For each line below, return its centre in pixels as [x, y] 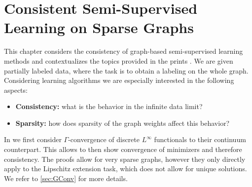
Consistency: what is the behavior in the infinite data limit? [109, 106]
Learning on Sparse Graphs [99, 27]
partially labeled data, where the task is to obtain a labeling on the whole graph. [126, 70]
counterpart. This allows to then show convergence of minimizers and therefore [123, 149]
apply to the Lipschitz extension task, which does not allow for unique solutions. [126, 168]
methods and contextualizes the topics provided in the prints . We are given [119, 60]
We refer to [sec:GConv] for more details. [66, 178]
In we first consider [33, 139]
